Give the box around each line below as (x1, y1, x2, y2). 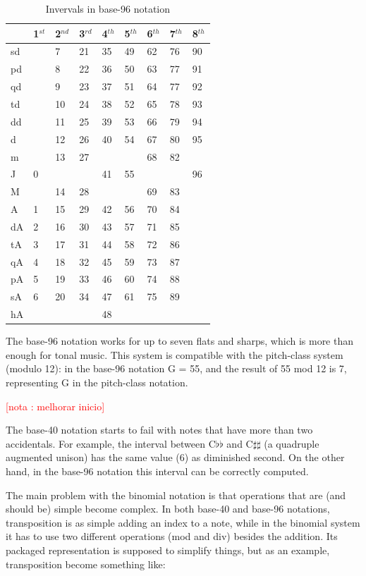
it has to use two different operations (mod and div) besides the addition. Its (6, 529, 338, 544)
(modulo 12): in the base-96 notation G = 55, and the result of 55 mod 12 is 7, (6, 361, 347, 376)
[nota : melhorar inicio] (6, 398, 105, 413)
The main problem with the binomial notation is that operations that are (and (6, 487, 346, 502)
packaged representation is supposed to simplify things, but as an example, (6, 542, 330, 557)
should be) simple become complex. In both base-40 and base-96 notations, (6, 501, 330, 516)
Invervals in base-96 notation (45, 1, 171, 16)
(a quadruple (264, 436, 319, 451)
